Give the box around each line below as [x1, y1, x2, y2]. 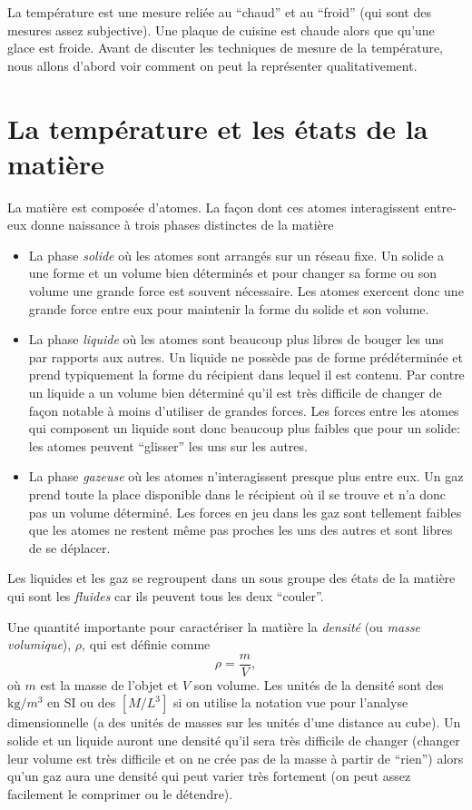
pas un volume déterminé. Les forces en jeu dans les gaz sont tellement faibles [28, 502, 462, 521]
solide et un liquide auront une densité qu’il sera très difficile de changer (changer [7, 731, 460, 749]
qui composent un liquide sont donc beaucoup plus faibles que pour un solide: [28, 419, 461, 438]
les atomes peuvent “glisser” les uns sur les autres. [28, 436, 308, 455]
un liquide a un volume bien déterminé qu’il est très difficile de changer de [28, 383, 442, 402]
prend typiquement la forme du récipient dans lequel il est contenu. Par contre [28, 365, 465, 384]
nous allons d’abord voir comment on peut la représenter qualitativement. [7, 55, 418, 74]
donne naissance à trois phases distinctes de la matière [31, 215, 334, 234]
